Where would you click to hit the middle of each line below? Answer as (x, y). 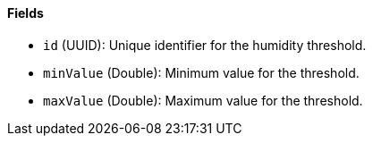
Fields (25, 13)
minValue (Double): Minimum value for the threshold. (201, 72)
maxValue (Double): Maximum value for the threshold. (203, 100)
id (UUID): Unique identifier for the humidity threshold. (205, 45)
